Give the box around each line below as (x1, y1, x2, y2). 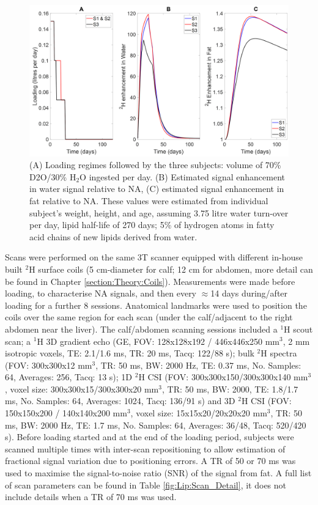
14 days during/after (210, 287, 288, 300)
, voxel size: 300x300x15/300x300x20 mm (5, 382, 159, 395)
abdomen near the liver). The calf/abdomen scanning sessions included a (5, 322, 278, 335)
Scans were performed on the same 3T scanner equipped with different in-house (5, 251, 303, 264)
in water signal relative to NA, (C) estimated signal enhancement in (29, 182, 284, 195)
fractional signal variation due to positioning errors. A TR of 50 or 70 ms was (5, 454, 296, 467)
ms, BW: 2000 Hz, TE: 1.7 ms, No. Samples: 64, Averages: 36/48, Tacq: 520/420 (5, 418, 306, 431)
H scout (284, 322, 313, 335)
